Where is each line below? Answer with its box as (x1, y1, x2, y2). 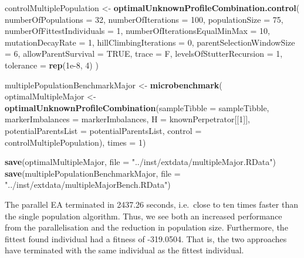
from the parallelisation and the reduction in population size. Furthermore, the (5, 221, 288, 233)
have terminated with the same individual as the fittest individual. (5, 244, 244, 256)
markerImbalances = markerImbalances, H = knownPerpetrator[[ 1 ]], (5, 113, 250, 125)
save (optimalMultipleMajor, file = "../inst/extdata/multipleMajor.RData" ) (5, 156, 276, 168)
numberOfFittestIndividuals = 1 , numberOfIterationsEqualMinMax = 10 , (5, 25, 270, 37)
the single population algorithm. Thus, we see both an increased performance (5, 209, 282, 222)
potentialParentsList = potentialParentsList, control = (5, 124, 202, 136)
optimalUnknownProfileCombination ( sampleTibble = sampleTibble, (5, 101, 269, 113)
